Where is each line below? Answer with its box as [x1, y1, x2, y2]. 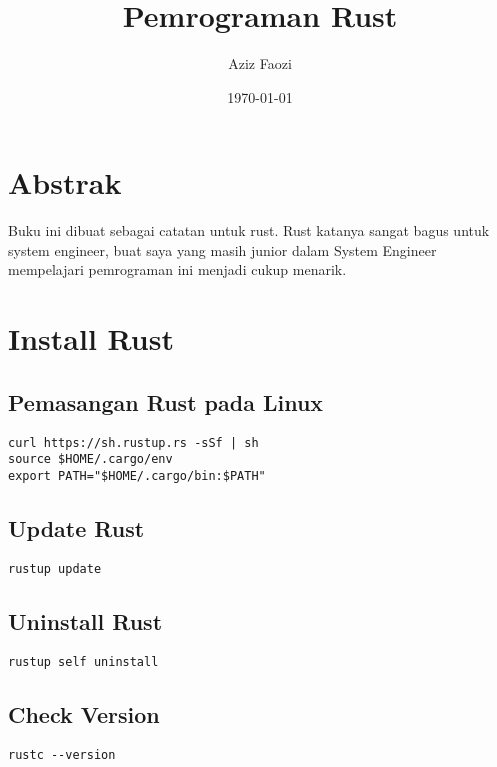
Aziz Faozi [228, 53, 292, 74]
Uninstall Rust [8, 605, 163, 636]
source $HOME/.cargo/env [8, 452, 173, 467]
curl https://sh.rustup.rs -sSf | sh [8, 435, 259, 450]
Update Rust [8, 512, 145, 543]
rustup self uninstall [8, 654, 159, 669]
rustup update [8, 561, 102, 576]
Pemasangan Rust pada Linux [8, 386, 324, 417]
